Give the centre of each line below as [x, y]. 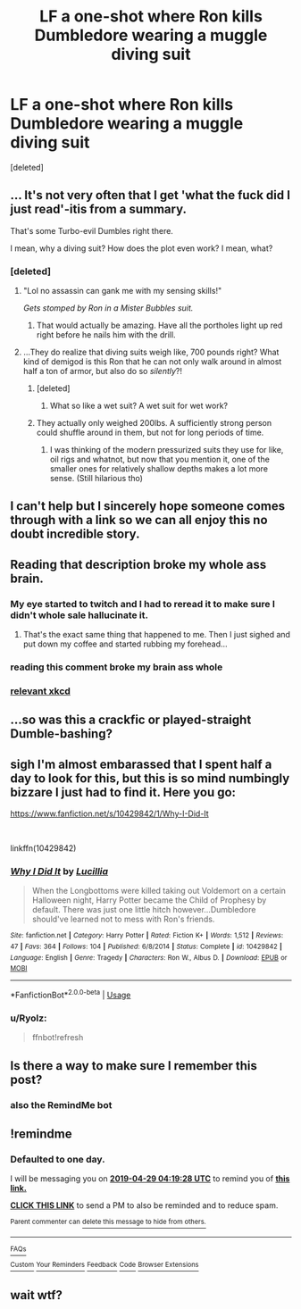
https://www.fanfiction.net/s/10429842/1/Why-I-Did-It [109, 813]
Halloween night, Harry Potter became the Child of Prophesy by [149, 900]
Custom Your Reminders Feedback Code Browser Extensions [105, 1265]
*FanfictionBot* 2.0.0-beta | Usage [71, 995]
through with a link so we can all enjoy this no [139, 520]
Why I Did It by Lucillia [59, 871]
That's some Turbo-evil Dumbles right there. [92, 230]
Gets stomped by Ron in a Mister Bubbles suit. [108, 308]
